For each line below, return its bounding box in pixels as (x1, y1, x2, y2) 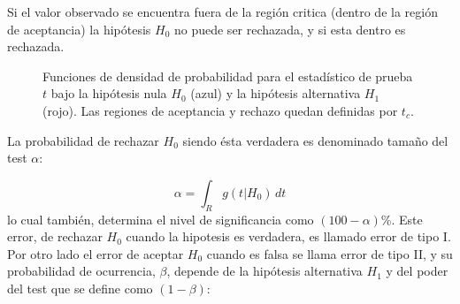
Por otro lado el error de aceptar (7, 244, 184, 262)
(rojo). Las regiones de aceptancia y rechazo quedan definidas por (42, 101, 398, 119)
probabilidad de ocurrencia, (7, 262, 156, 280)
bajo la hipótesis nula (50, 84, 167, 103)
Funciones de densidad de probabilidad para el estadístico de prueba (42, 66, 413, 85)
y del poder (386, 262, 448, 280)
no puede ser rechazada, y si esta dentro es (173, 19, 406, 38)
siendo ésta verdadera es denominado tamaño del (182, 131, 448, 149)
